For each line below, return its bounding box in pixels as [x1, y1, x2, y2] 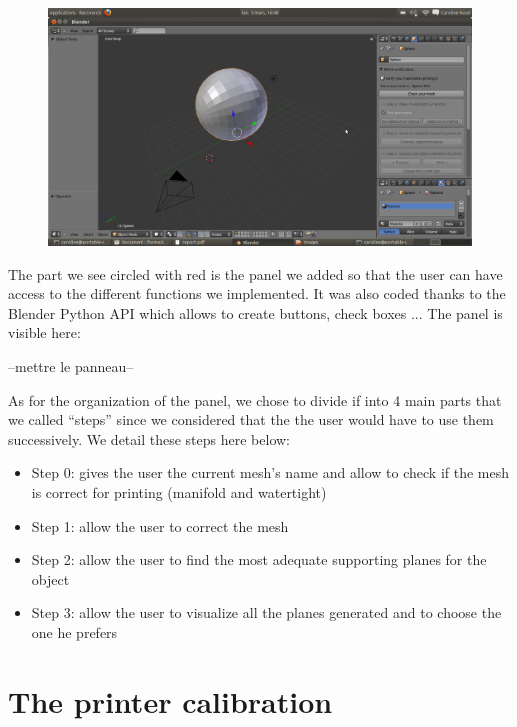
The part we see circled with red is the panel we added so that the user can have [8, 263, 503, 284]
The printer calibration [8, 680, 333, 721]
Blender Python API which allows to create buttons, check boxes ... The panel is [8, 302, 503, 323]
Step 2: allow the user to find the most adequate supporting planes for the [31, 549, 487, 570]
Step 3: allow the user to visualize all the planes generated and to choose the [31, 602, 502, 623]
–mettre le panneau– [8, 356, 134, 377]
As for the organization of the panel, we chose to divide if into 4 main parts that [8, 389, 502, 410]
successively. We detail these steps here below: [8, 428, 291, 449]
